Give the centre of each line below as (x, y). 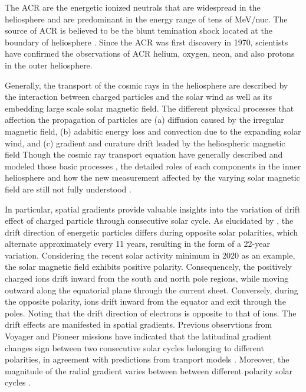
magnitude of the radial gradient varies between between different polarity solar (149, 370)
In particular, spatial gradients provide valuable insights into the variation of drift (153, 209)
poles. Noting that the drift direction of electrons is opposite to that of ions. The (151, 313)
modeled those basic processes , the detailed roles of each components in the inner (153, 166)
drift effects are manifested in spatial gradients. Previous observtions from (139, 324)
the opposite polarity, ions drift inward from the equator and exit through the (145, 301)
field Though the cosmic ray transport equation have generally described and (144, 154)
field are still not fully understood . (68, 189)
